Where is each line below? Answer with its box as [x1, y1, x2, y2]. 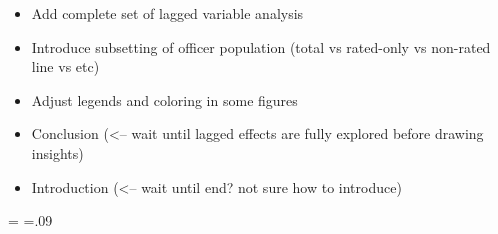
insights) [31, 142, 84, 163]
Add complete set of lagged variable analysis [31, 3, 304, 23]
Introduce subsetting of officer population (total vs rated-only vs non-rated [31, 36, 491, 57]
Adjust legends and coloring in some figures [31, 89, 298, 110]
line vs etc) [31, 56, 100, 77]
